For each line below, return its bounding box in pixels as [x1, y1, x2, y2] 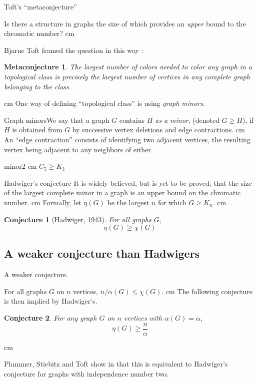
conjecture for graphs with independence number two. [4, 368, 169, 379]
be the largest [107, 197, 149, 207]
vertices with [123, 313, 162, 323]
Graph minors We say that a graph [4, 114, 109, 125]
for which [157, 197, 186, 207]
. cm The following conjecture [161, 286, 252, 296]
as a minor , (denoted [154, 114, 219, 125]
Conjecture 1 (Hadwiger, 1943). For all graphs [4, 214, 151, 224]
